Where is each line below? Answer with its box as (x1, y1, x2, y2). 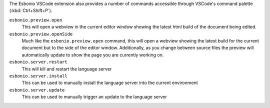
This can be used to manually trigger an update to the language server (21, 94, 167, 100)
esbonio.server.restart (9, 59, 67, 65)
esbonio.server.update (9, 87, 65, 92)
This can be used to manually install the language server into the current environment (21, 80, 198, 86)
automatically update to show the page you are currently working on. (21, 51, 164, 57)
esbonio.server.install (9, 73, 67, 78)
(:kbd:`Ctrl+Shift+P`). (9, 7, 52, 13)
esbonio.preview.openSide (9, 31, 73, 37)
